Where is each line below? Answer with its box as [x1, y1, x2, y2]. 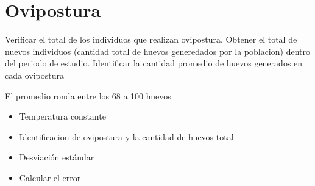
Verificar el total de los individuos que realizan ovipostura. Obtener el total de [5, 33, 297, 46]
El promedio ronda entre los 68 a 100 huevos [5, 89, 171, 102]
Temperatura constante [19, 110, 106, 123]
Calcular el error [19, 171, 81, 184]
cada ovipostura [5, 68, 64, 81]
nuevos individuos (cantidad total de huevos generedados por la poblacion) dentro [5, 45, 310, 57]
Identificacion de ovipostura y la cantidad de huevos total [19, 130, 234, 143]
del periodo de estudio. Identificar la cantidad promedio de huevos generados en [5, 57, 303, 70]
